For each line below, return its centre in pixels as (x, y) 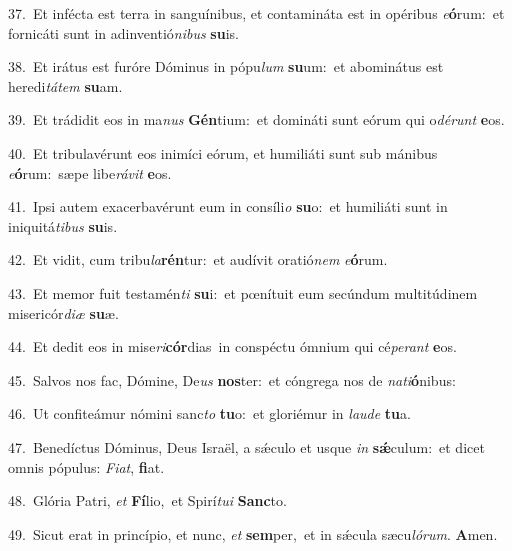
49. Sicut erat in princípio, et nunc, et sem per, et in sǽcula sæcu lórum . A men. (253, 533)
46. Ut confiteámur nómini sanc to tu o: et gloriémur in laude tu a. (209, 413)
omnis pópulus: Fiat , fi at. (86, 466)
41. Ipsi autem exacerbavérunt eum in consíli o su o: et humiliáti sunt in (228, 206)
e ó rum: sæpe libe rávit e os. (90, 172)
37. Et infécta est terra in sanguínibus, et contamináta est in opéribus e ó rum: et (256, 13)
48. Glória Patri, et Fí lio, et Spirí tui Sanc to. (147, 500)
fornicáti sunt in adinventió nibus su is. (123, 32)
